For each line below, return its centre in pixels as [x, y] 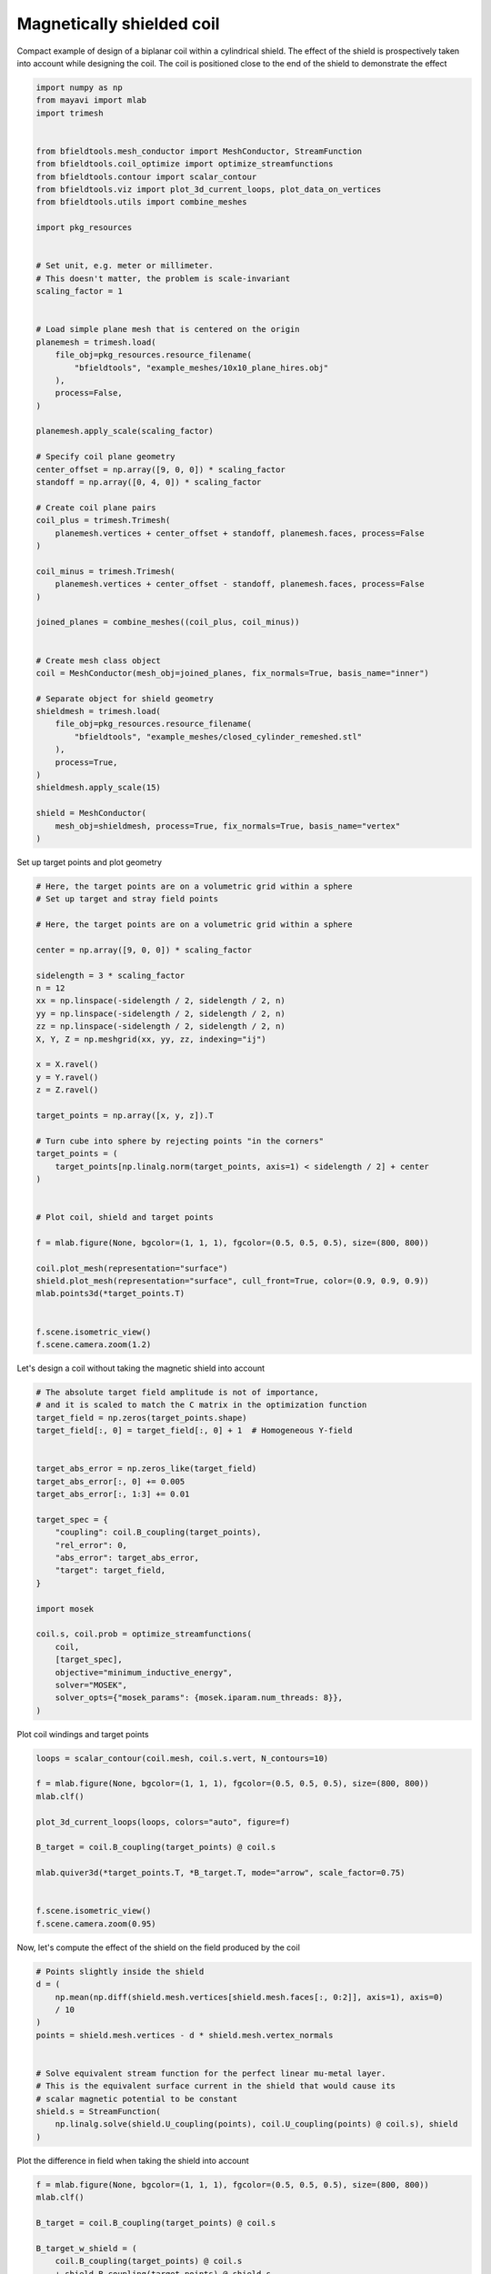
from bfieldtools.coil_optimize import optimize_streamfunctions [185, 164]
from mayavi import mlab [91, 101]
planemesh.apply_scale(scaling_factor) [125, 431]
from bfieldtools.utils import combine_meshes [141, 202]
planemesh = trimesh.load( [96, 342]
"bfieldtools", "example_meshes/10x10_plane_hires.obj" [201, 367]
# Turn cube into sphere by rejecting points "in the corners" [180, 1141]
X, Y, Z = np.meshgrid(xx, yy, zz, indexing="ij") [151, 1039]
